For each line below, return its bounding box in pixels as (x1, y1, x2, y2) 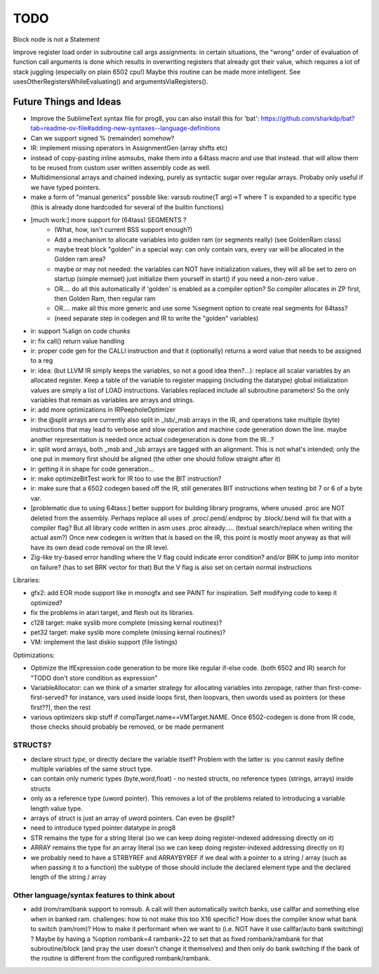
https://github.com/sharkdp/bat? (260, 115, 355, 123)
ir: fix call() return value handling (30, 337, 125, 345)
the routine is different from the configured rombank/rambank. (30, 954, 211, 963)
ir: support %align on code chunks (30, 327, 131, 335)
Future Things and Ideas (13, 96, 122, 108)
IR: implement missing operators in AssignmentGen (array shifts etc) (30, 144, 228, 152)
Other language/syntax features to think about (13, 890, 175, 900)
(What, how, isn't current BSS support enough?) (54, 226, 193, 234)
